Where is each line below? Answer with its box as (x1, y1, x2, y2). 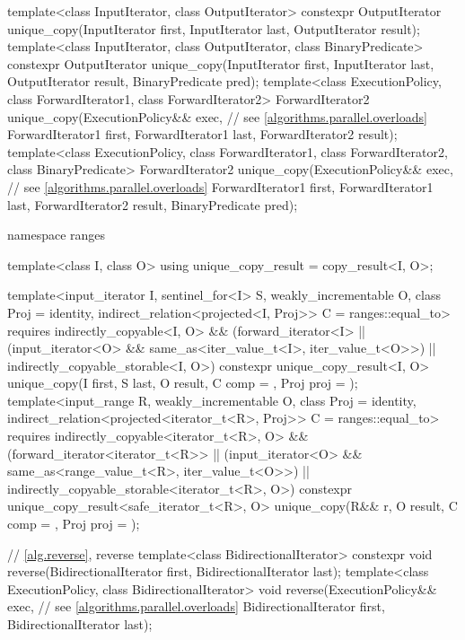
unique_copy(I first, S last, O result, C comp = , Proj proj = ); (7, 373, 358, 392)
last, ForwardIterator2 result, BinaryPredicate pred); (7, 195, 298, 214)
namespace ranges (7, 225, 106, 244)
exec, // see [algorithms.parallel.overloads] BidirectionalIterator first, (7, 597, 385, 616)
